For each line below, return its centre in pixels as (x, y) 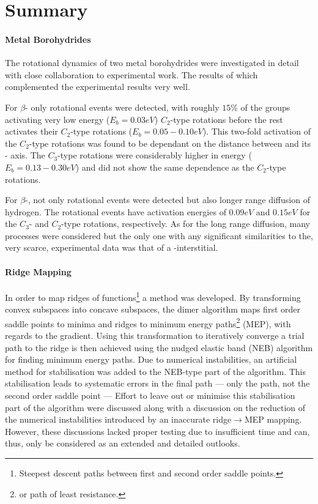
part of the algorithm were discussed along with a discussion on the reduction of (155, 407)
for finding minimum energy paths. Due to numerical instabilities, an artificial (151, 359)
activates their (31, 131)
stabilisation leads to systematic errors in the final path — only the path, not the (157, 383)
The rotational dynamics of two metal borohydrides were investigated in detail (152, 63)
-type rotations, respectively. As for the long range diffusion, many (186, 224)
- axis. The (25, 155)
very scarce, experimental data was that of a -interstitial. (112, 247)
